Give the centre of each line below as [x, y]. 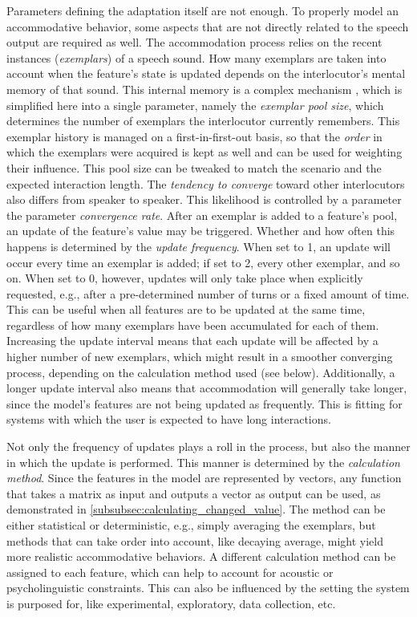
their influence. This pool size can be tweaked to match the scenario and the [194, 167]
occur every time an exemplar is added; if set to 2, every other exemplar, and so [203, 262]
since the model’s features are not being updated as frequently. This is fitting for [204, 403]
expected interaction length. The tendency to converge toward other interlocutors [206, 183]
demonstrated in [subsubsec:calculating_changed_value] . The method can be [196, 509]
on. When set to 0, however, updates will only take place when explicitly [185, 278]
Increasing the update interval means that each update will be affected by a [192, 341]
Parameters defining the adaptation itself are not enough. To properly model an [203, 10]
